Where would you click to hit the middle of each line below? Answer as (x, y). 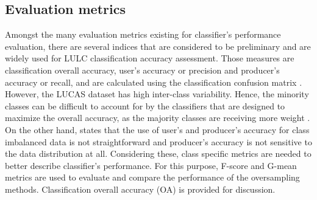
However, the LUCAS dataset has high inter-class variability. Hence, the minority (157, 94)
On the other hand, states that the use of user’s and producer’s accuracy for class (157, 129)
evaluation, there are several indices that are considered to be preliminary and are (158, 46)
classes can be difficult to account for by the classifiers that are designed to (145, 105)
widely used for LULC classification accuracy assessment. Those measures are (150, 58)
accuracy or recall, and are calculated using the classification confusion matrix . (154, 82)
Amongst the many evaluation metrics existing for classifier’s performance (143, 34)
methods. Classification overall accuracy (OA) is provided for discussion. (140, 189)
